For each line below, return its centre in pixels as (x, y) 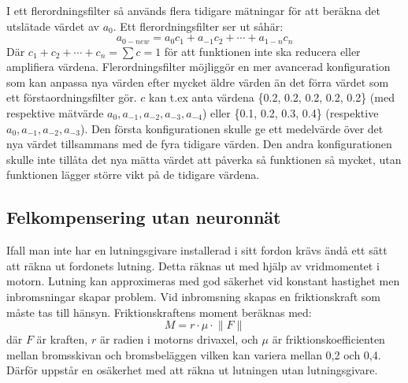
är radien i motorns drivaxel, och (179, 339)
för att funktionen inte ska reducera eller (262, 51)
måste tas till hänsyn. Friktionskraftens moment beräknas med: (159, 312)
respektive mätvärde (55, 113)
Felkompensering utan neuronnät (144, 217)
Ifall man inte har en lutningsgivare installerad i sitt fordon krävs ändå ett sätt (197, 250)
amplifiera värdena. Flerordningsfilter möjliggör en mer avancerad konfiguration (198, 67)
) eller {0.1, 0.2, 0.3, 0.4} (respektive (291, 113)
